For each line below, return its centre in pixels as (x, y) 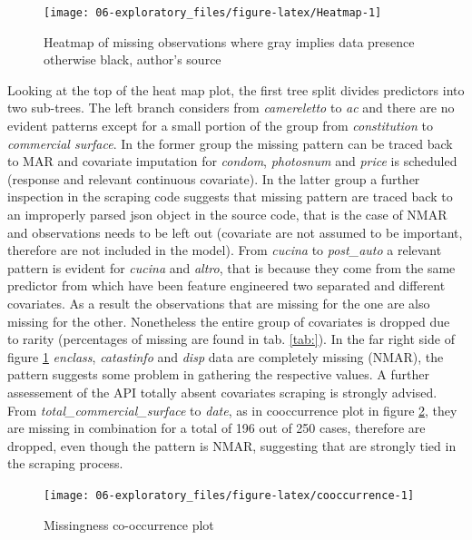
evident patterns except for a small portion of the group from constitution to (220, 126)
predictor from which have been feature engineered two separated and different (226, 285)
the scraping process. (65, 463)
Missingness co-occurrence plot (129, 524)
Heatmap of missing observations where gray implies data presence (229, 41)
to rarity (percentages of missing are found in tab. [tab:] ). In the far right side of (231, 339)
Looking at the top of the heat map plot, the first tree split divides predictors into (236, 89)
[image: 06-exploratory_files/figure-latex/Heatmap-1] (213, 13)
